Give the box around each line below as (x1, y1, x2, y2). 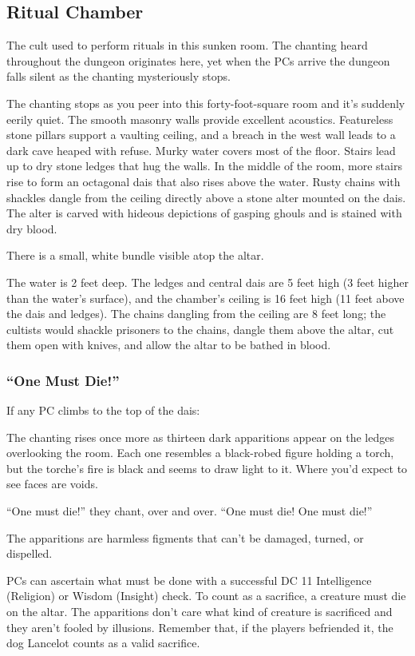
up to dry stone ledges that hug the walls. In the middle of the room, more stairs (6, 157, 402, 174)
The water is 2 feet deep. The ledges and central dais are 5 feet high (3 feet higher (6, 273, 409, 290)
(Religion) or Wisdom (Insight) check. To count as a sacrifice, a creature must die (6, 587, 406, 604)
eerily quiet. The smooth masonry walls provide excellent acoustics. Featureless (6, 110, 393, 127)
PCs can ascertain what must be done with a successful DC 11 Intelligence (6, 571, 372, 588)
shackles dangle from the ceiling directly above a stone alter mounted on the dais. (6, 189, 406, 205)
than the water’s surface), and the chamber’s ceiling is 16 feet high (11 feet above (6, 289, 405, 306)
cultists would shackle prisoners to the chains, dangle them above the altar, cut (6, 320, 394, 337)
